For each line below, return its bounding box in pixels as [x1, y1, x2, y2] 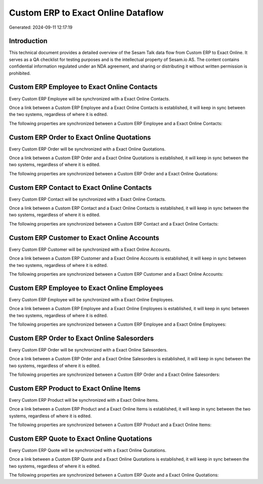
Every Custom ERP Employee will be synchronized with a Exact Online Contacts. [9, 95, 170, 102]
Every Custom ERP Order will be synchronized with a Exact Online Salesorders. [9, 347, 168, 353]
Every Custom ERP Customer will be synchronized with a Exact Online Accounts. [9, 246, 171, 252]
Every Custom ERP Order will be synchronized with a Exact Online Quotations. [9, 146, 166, 152]
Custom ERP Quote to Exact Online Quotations [9, 434, 152, 443]
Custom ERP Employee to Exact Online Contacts [9, 83, 158, 91]
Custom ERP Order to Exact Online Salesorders [9, 334, 154, 342]
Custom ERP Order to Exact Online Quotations [9, 133, 151, 141]
